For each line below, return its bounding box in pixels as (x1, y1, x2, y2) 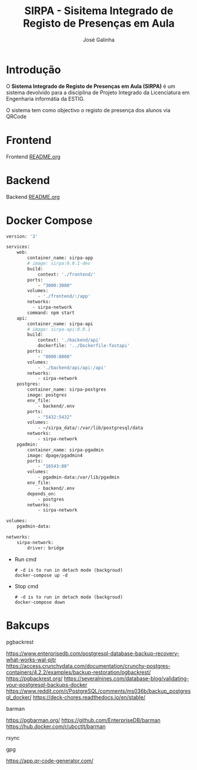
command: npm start (27, 310, 75, 316)
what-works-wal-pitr (6, 656, 56, 663)
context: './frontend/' (37, 271, 96, 277)
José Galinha (83, 36, 115, 43)
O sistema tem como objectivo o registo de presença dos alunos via (6, 106, 171, 113)
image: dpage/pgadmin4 (27, 453, 83, 458)
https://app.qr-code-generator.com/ (6, 757, 94, 764)
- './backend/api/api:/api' (37, 365, 107, 371)
